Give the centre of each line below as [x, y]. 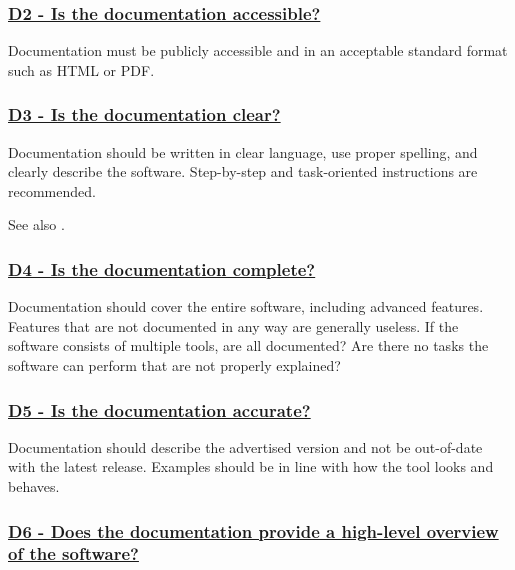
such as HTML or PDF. [81, 69]
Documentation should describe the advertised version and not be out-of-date [245, 446]
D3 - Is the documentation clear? [144, 114]
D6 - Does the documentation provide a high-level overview [253, 530]
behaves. [34, 486]
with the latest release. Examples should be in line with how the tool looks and [251, 466]
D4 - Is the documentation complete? [162, 268]
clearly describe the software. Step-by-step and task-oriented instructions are [243, 171]
